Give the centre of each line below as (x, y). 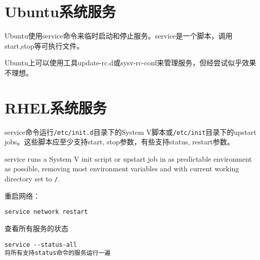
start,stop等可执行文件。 (44, 45)
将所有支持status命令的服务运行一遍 (58, 253)
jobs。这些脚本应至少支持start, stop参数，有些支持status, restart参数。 (119, 142)
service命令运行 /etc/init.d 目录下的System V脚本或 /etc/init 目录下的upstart (131, 132)
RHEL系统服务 (56, 107)
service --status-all (41, 245)
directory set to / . (32, 179)
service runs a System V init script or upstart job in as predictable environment (128, 158)
